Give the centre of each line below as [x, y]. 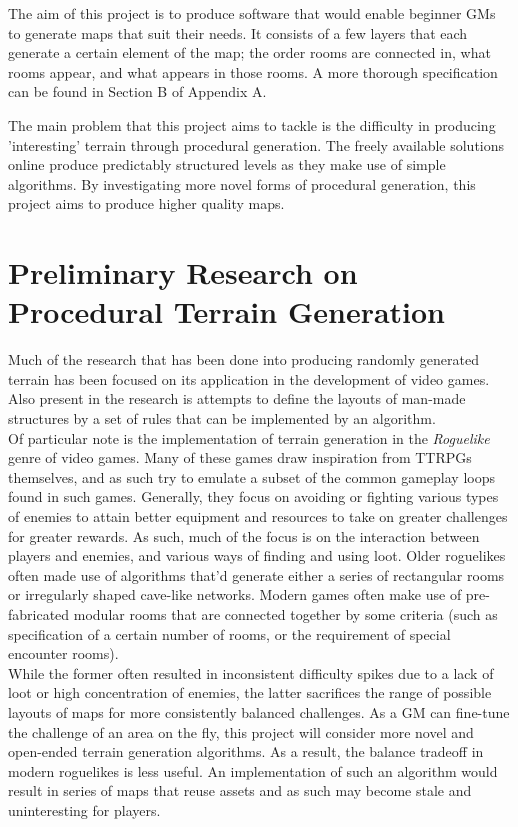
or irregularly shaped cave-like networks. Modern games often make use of [235, 594]
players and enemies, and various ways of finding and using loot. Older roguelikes [257, 555]
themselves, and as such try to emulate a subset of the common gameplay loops [252, 476]
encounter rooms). [63, 653]
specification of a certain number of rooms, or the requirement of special [229, 633]
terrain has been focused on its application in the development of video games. [249, 378]
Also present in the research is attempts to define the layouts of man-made [237, 398]
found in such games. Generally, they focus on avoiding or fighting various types [253, 496]
